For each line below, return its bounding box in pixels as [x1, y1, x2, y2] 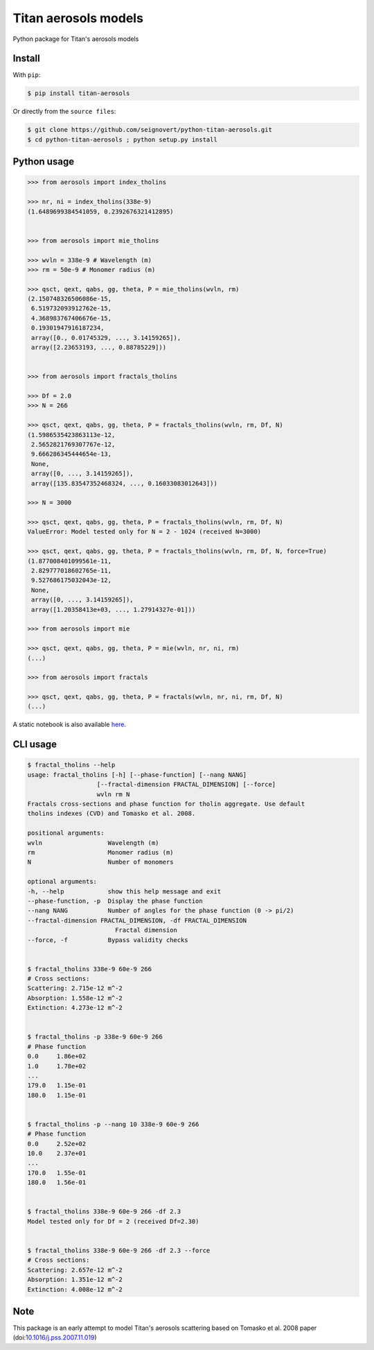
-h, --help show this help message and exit [27, 887, 222, 895]
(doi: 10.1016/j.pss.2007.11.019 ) [12, 1333, 97, 1342]
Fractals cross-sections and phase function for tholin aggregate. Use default [27, 800, 305, 808]
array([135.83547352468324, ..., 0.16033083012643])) [31, 479, 217, 487]
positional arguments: [27, 829, 105, 837]
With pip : [12, 71, 41, 79]
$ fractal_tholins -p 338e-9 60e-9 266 [27, 1033, 163, 1041]
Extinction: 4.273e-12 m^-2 [27, 1004, 123, 1012]
